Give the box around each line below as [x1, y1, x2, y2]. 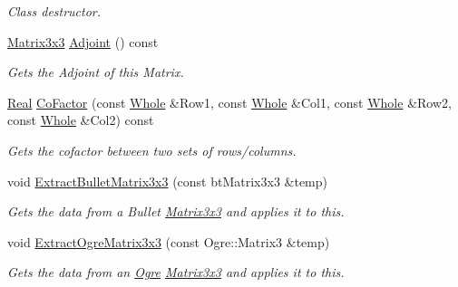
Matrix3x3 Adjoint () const [7, 32, 159, 51]
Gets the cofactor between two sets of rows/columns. [7, 140, 297, 159]
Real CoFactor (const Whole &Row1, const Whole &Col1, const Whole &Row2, [7, 92, 452, 111]
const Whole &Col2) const [7, 110, 154, 129]
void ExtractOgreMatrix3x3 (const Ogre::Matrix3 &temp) [7, 232, 330, 251]
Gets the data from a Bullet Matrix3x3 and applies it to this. [7, 202, 345, 221]
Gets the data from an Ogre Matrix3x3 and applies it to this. [7, 263, 345, 282]
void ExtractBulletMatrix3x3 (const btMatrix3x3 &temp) [7, 171, 327, 190]
